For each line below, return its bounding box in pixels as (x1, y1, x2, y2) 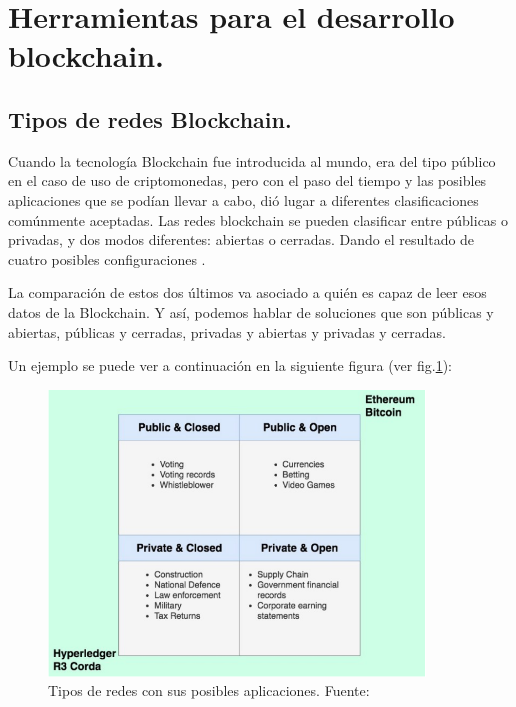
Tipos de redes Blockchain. (8, 103, 292, 134)
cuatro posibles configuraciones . (8, 248, 206, 269)
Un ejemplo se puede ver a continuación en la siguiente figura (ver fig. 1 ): (8, 355, 452, 376)
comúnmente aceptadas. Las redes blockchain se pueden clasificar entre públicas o (8, 209, 509, 230)
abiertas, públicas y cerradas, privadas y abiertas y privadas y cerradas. (8, 321, 446, 342)
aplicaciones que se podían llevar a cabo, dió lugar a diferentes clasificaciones (8, 189, 479, 210)
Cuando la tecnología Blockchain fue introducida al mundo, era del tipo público (8, 150, 496, 171)
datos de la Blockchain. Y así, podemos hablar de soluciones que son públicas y (8, 301, 494, 322)
